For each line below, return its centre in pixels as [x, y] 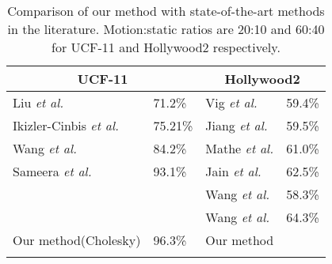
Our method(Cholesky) [77, 240]
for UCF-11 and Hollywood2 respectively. [166, 47]
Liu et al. [38, 102]
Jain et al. [233, 171]
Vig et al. [231, 102]
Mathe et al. [240, 148]
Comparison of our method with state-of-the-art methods [166, 11]
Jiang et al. [237, 125]
